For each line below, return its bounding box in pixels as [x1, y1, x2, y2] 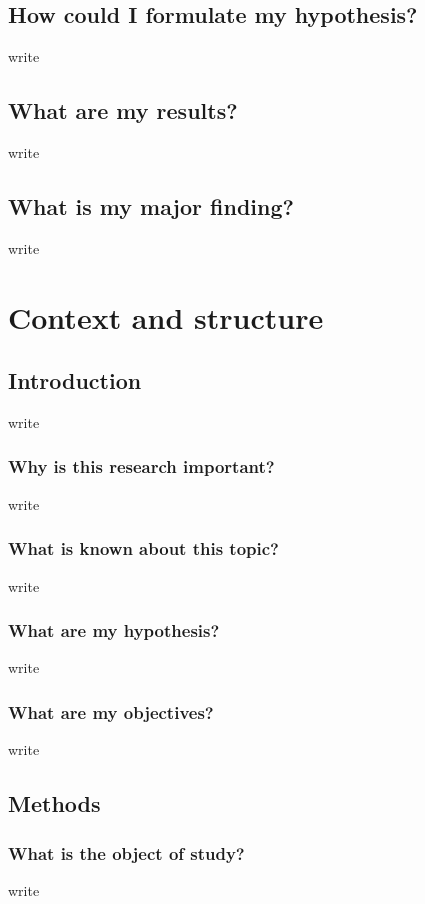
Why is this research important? [8, 454, 275, 479]
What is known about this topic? [8, 536, 279, 561]
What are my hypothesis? [8, 618, 220, 643]
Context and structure [8, 296, 324, 337]
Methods [8, 788, 101, 819]
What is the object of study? [8, 840, 245, 865]
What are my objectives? [8, 699, 214, 724]
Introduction [8, 365, 142, 396]
